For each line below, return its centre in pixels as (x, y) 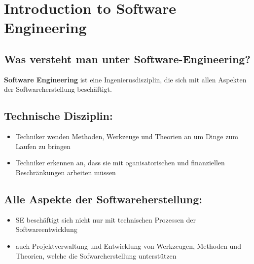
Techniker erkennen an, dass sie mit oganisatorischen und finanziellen (120, 163)
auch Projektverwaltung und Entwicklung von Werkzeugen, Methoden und (128, 245)
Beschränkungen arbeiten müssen (66, 172)
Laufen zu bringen (43, 146)
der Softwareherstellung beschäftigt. (58, 89)
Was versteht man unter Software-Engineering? (127, 58)
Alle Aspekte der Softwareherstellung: (103, 199)
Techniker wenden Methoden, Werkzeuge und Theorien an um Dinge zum (127, 136)
